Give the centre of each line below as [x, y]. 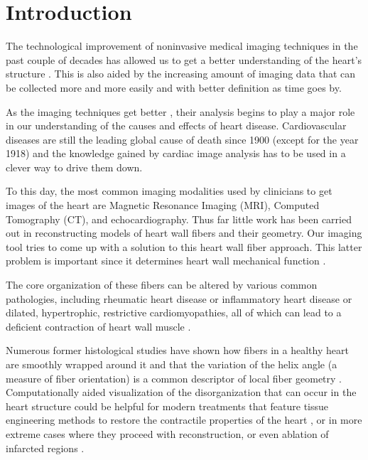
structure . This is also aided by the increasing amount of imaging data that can [181, 74]
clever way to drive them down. [74, 167]
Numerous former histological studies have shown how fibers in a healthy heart [177, 350]
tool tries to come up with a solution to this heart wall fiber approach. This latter [184, 246]
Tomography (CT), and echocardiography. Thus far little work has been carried [179, 219]
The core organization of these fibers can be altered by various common [162, 285]
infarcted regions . [45, 448]
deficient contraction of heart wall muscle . [98, 326]
